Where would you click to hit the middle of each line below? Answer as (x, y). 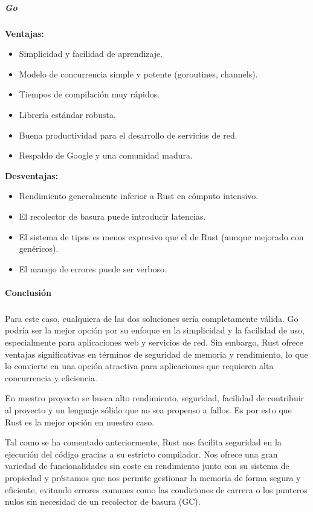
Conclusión (28, 292)
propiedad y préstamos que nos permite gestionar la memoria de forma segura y (153, 477)
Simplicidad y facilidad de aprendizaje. (91, 54)
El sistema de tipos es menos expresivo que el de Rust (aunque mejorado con (161, 236)
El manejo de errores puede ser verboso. (93, 268)
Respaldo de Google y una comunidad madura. (106, 155)
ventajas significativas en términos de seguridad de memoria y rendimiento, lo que (156, 354)
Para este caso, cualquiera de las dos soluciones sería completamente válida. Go (152, 318)
